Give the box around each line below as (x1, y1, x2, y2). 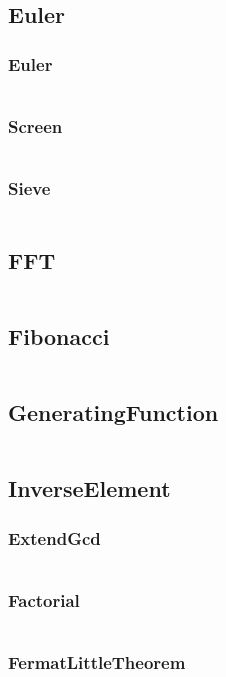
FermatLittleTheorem (8, 650, 186, 675)
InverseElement (8, 473, 171, 504)
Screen (8, 113, 63, 138)
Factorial (8, 587, 80, 612)
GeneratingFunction (8, 397, 219, 428)
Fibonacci (8, 321, 110, 352)
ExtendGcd (8, 525, 101, 550)
